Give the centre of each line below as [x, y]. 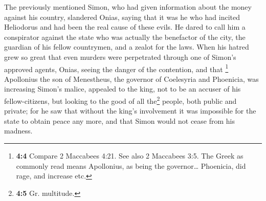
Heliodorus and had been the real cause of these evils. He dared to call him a [125, 27]
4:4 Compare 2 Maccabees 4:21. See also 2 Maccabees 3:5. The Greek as [130, 156]
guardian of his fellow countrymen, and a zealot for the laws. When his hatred [127, 47]
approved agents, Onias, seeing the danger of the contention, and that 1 [116, 68]
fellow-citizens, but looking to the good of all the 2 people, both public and [120, 100]
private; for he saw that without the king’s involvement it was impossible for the [130, 111]
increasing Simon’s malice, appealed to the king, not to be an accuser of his [123, 89]
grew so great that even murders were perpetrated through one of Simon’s [120, 57]
